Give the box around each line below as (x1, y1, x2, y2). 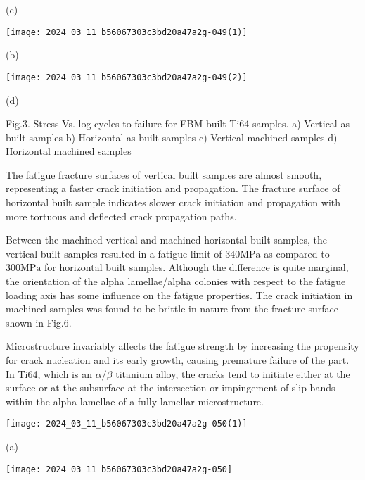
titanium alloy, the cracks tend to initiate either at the (115, 366, 350, 381)
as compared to (264, 246, 330, 260)
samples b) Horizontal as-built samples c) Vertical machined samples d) (29, 130, 338, 144)
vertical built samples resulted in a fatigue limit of (6, 246, 222, 260)
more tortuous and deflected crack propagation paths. (6, 208, 237, 223)
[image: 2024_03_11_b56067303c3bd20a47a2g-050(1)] (6, 419, 248, 429)
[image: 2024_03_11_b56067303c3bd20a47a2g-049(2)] (6, 72, 248, 82)
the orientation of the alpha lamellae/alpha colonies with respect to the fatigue (6, 274, 346, 289)
